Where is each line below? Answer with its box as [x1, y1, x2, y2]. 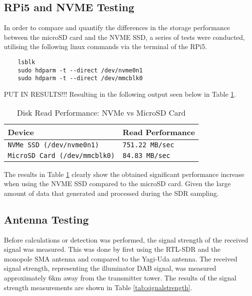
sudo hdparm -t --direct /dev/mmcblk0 [17, 75, 143, 82]
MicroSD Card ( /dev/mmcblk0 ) [8, 151, 115, 159]
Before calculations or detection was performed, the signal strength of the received [4, 234, 248, 244]
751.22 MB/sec [122, 140, 174, 149]
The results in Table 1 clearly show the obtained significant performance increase [4, 169, 245, 179]
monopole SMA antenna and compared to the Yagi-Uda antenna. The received [4, 253, 237, 263]
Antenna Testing [4, 211, 89, 226]
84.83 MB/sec [122, 151, 171, 159]
